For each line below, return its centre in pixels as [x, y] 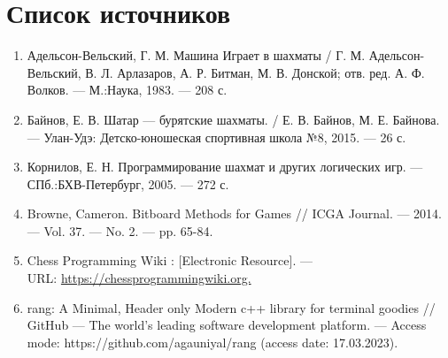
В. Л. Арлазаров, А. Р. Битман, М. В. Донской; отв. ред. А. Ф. [255, 72]
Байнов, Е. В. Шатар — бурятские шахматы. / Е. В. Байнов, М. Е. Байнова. [233, 119]
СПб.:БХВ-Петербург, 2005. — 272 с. [128, 183]
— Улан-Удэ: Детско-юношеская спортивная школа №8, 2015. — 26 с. [216, 137]
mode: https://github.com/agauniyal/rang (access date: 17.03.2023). [212, 342]
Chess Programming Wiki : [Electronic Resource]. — [170, 260]
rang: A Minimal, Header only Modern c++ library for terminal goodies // [231, 307]
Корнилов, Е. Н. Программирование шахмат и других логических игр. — [225, 167]
